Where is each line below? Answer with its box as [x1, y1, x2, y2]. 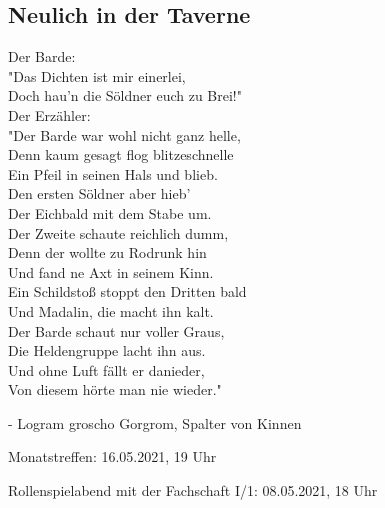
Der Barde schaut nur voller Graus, [8, 320, 225, 341]
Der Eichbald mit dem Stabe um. [8, 202, 212, 223]
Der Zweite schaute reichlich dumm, [8, 222, 229, 243]
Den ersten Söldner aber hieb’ [8, 183, 191, 204]
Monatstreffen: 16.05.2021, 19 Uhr [8, 446, 217, 467]
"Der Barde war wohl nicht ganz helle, [8, 124, 241, 145]
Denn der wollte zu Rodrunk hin [8, 242, 207, 263]
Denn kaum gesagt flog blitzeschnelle [8, 144, 234, 165]
